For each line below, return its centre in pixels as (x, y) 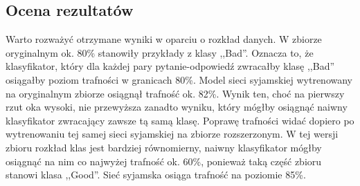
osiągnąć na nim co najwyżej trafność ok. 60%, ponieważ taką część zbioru (164, 161)
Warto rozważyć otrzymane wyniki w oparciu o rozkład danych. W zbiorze (164, 39)
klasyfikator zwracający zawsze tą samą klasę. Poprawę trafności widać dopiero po (180, 120)
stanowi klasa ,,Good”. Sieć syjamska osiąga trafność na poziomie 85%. (156, 175)
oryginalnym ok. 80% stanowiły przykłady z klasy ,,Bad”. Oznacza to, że (160, 52)
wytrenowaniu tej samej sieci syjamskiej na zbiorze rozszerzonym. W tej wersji (172, 134)
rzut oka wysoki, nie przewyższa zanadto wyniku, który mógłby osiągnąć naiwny (177, 107)
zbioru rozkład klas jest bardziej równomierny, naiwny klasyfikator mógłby (164, 147)
